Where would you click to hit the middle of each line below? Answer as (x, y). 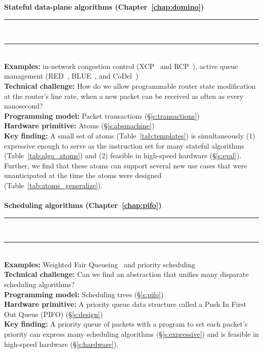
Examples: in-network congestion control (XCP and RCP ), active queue (121, 66)
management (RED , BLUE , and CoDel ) (71, 76)
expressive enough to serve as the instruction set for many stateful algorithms (124, 145)
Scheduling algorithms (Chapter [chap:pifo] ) (83, 205)
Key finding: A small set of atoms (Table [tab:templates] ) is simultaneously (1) (130, 135)
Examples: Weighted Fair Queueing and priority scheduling (100, 264)
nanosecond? (24, 106)
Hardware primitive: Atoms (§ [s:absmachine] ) (79, 126)
